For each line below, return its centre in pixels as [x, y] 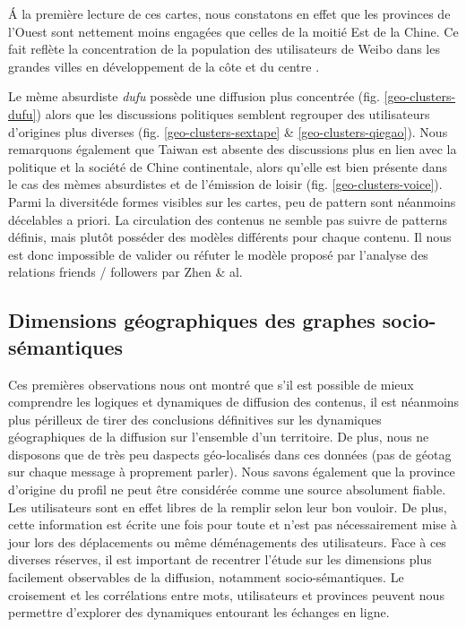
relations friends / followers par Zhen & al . [125, 272]
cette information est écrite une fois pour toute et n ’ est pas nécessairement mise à [233, 524]
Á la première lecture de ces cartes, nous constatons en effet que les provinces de [229, 13]
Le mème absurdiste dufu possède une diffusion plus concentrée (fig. [194, 96]
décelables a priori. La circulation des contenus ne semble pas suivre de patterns [228, 219]
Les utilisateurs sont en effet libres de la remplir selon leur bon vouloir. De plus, [228, 507]
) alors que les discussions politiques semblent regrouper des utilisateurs [233, 113]
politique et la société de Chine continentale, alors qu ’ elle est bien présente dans [228, 166]
